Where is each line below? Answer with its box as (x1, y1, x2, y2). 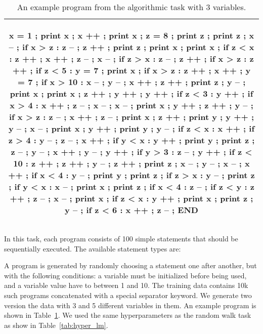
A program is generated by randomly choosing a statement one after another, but (4, 260, 257, 271)
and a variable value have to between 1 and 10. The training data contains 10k (4, 280, 248, 290)
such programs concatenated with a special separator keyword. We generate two (4, 289, 252, 300)
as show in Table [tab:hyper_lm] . (4, 319, 108, 330)
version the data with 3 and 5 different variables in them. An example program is (4, 300, 256, 310)
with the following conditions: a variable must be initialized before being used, (4, 270, 247, 280)
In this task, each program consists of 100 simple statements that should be (4, 233, 238, 243)
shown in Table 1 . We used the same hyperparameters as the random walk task (4, 310, 251, 320)
